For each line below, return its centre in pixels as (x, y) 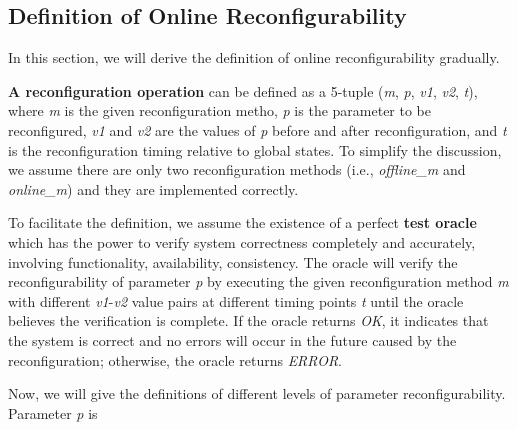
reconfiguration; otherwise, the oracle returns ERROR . (175, 359)
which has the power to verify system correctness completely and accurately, (242, 241)
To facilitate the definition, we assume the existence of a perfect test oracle (242, 222)
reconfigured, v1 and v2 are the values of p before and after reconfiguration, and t (257, 129)
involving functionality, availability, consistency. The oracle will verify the (233, 261)
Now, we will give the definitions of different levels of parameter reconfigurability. (257, 393)
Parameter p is (53, 412)
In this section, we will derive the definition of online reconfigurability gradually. (254, 57)
